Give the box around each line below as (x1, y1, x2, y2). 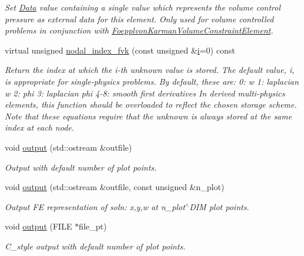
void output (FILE (5, 220, 72, 232)
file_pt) (78, 220, 107, 232)
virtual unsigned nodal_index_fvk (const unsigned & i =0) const (5, 44, 235, 56)
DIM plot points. (189, 200, 249, 212)
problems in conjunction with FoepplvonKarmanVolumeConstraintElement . (5, 24, 273, 36)
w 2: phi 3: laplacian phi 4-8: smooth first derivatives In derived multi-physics (5, 87, 285, 99)
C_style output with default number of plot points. (5, 240, 186, 252)
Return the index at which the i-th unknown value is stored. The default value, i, (5, 64, 295, 76)
